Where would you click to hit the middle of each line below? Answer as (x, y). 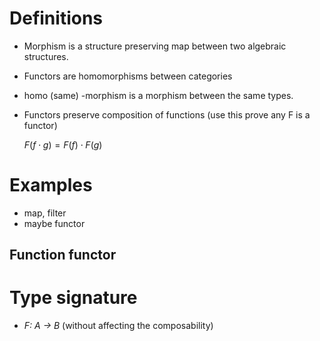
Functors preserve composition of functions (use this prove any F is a (167, 114)
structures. (46, 56)
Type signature (73, 298)
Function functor (63, 255)
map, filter (45, 213)
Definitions (56, 18)
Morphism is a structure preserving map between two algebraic (155, 46)
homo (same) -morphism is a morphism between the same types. (158, 95)
